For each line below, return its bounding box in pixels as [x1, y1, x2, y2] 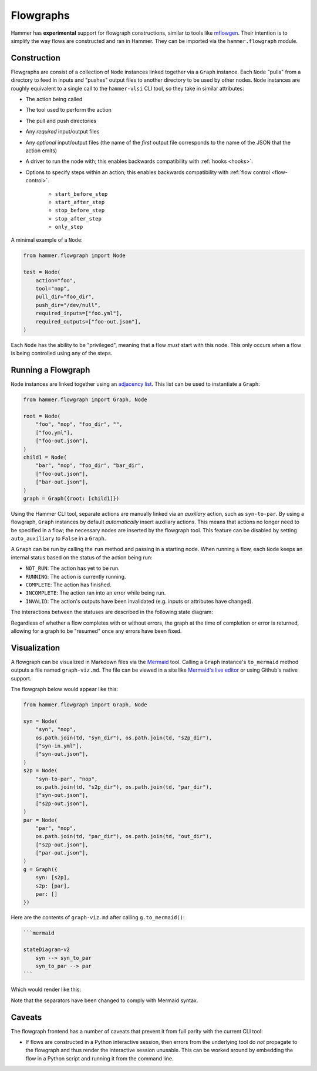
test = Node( [23, 269, 61, 276]
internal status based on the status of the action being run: [11, 553, 153, 561]
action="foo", [35, 277, 76, 283]
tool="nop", [35, 285, 70, 292]
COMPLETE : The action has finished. [25, 581, 112, 588]
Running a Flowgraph [11, 365, 90, 375]
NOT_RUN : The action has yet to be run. [25, 565, 120, 572]
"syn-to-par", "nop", [35, 775, 98, 782]
